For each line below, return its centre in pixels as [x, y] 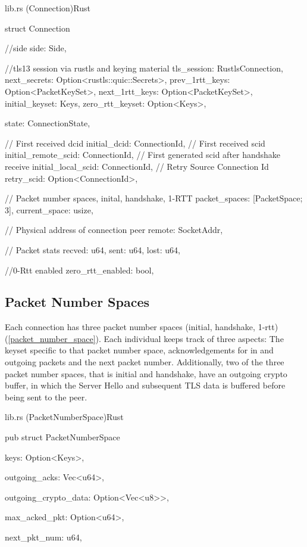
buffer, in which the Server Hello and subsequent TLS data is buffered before [145, 385]
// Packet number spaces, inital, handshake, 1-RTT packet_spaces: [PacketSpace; [154, 198]
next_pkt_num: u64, [43, 537]
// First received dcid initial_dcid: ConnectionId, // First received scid [135, 143]
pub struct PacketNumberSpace [62, 437]
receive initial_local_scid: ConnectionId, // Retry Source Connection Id [137, 166]
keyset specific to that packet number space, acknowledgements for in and [139, 350]
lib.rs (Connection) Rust [48, 8]
